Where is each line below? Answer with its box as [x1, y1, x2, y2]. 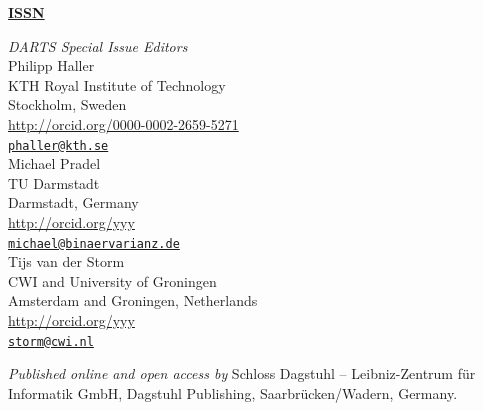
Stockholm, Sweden [8, 94, 127, 115]
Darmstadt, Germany [8, 192, 139, 213]
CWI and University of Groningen [8, 270, 217, 291]
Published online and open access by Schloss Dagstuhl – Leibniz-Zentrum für [8, 363, 476, 384]
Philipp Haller [8, 55, 95, 76]
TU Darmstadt [8, 172, 100, 193]
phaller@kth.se [8, 138, 109, 153]
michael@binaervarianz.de [8, 236, 180, 251]
